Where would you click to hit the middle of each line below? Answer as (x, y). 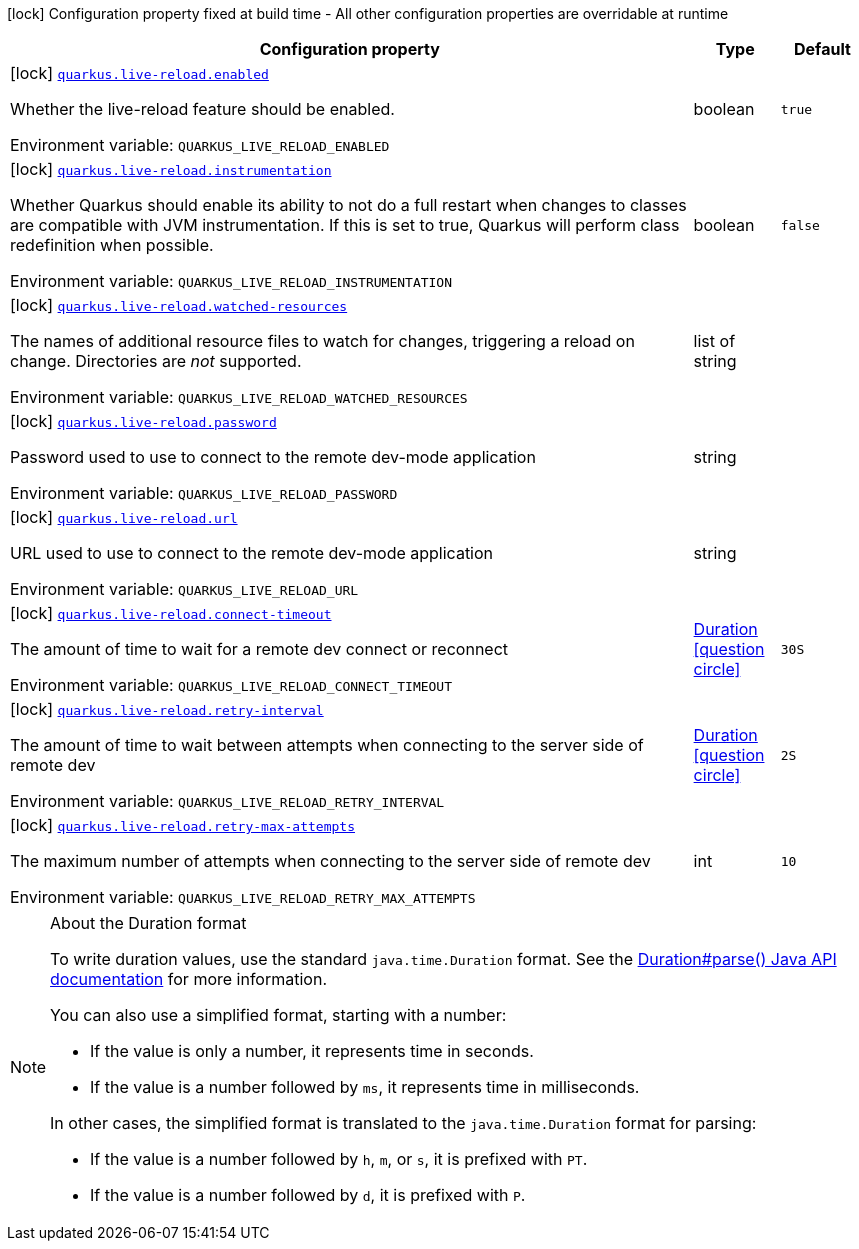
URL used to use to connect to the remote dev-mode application (252, 553)
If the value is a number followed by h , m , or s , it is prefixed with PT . (339, 1159)
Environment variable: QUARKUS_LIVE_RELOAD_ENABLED (200, 145)
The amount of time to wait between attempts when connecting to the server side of (327, 745)
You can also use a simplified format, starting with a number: (278, 1015)
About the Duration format (148, 923)
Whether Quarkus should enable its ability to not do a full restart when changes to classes (348, 205)
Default (822, 49)
